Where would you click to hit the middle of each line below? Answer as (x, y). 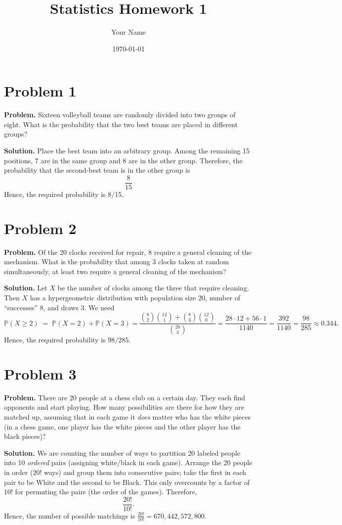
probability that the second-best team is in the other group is (97, 170)
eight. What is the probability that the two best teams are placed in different (121, 124)
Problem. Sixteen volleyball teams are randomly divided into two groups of (120, 115)
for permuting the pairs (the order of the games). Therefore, (106, 492)
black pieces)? (25, 436)
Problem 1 (40, 91)
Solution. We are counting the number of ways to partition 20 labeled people (122, 453)
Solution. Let (26, 288)
